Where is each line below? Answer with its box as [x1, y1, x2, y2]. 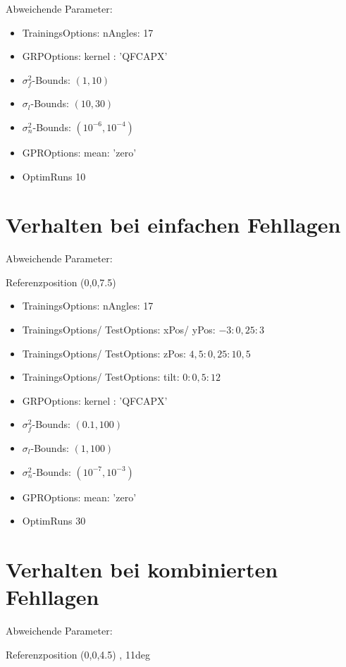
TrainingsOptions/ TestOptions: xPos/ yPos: [22, 322, 216, 337]
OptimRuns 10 [22, 169, 86, 183]
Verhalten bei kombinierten [6, 555, 278, 583]
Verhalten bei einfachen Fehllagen [6, 210, 341, 239]
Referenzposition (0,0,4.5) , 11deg [6, 647, 150, 661]
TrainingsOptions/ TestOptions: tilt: [22, 369, 180, 384]
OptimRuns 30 [22, 513, 86, 528]
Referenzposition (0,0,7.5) [6, 274, 116, 289]
